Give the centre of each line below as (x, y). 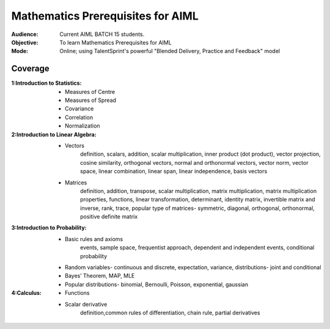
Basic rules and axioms (94, 239)
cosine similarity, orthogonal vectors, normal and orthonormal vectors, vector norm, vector (194, 162)
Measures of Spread (90, 100)
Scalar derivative (86, 304)
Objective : (25, 42)
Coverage (30, 69)
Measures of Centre (90, 92)
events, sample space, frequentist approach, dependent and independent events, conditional (197, 248)
